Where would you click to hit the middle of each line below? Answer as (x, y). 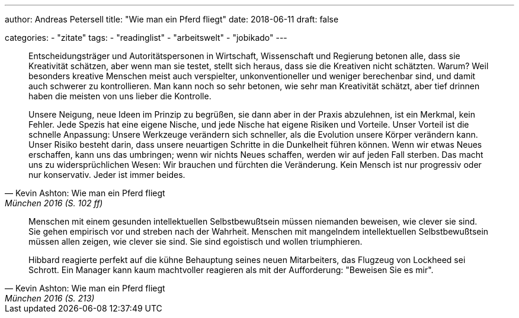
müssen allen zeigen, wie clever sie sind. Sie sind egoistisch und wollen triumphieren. (196, 241)
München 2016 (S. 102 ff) (54, 203)
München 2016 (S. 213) (50, 298)
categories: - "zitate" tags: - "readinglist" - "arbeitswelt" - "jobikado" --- (146, 38)
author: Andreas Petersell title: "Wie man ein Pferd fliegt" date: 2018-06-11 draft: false (172, 19)
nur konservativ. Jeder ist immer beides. (107, 175)
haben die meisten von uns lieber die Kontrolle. (120, 96)
